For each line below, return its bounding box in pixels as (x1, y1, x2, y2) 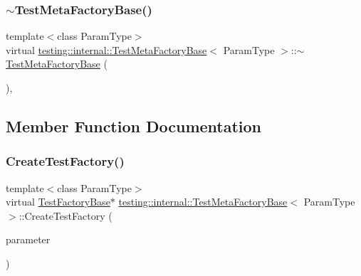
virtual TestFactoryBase (6, 194, 110, 209)
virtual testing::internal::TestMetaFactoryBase (6, 42, 207, 57)
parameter (6, 232, 51, 247)
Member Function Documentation (6, 115, 262, 137)
